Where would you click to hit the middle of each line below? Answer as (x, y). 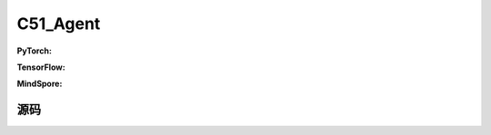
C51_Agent (59, 24)
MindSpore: (40, 84)
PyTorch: (34, 51)
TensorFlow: (41, 67)
